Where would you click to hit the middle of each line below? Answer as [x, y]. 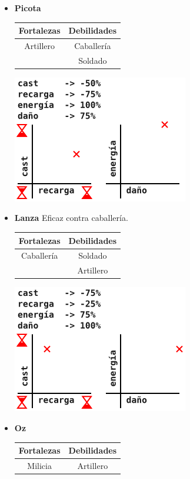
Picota [28, 8]
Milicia [39, 465]
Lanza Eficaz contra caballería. [71, 218]
